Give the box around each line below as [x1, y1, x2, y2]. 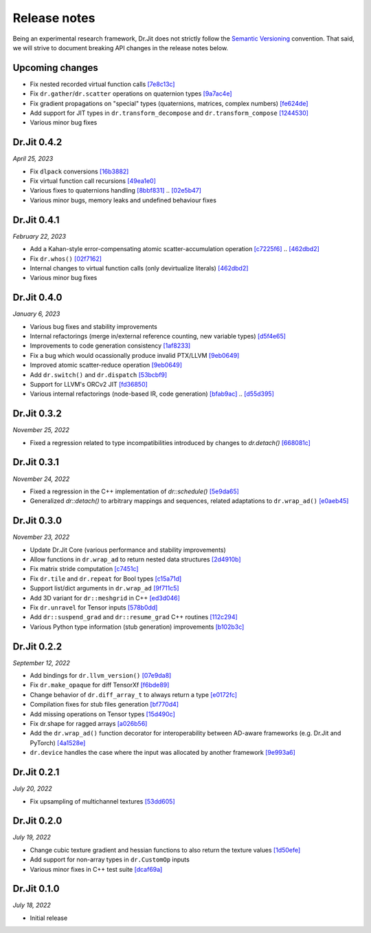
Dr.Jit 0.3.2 [12, 408, 62, 420]
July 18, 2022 [12, 901, 51, 910]
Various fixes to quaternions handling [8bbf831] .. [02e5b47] [30, 186, 202, 195]
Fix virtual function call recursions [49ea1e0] [30, 177, 156, 185]
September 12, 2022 [12, 658, 70, 667]
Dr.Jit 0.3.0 [12, 515, 62, 526]
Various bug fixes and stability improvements [30, 322, 157, 330]
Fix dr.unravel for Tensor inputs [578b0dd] [30, 603, 158, 612]
